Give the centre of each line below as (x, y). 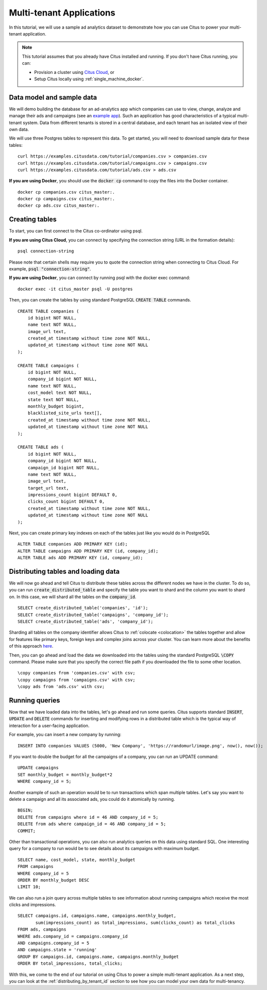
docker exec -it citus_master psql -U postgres (75, 289)
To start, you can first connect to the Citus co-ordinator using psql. (76, 231)
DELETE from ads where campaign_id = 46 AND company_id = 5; (92, 824)
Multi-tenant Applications (62, 13)
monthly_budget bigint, (56, 406)
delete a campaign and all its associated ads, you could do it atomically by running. (92, 799)
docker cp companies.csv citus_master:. (66, 192)
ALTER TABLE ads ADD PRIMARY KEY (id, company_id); (80, 558)
